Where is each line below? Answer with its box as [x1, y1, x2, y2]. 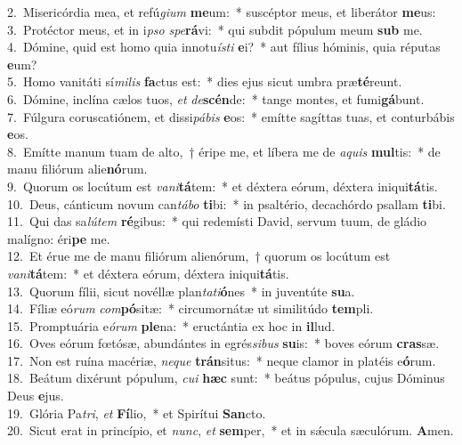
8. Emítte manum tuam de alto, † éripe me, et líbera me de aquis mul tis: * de [7, 142, 441, 160]
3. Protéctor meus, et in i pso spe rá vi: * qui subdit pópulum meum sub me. [7, 20, 423, 38]
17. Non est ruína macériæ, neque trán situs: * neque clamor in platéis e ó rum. [7, 351, 436, 369]
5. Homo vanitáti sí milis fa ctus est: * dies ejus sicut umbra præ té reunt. [7, 72, 402, 91]
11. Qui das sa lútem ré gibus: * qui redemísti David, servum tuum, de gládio [7, 212, 427, 231]
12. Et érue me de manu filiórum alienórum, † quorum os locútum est [7, 247, 391, 265]
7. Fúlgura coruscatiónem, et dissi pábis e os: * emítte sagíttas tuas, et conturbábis [7, 107, 455, 125]
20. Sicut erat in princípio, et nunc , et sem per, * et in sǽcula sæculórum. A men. [7, 421, 454, 440]
